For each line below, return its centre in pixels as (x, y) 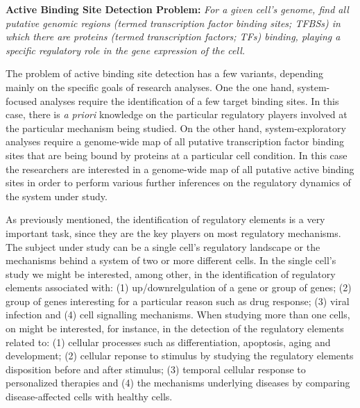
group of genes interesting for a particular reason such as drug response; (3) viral (178, 301)
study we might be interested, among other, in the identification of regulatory (171, 274)
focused (22, 100)
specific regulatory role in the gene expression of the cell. (126, 50)
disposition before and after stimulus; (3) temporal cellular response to (156, 369)
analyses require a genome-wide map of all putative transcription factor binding (175, 141)
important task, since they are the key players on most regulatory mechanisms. (173, 232)
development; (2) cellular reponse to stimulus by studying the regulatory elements (180, 356)
